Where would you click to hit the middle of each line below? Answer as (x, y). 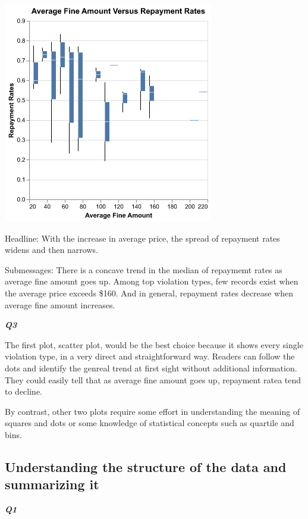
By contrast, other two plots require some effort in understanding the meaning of (153, 411)
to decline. (23, 391)
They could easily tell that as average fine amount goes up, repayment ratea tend (153, 379)
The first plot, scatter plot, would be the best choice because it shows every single (154, 344)
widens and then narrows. (51, 250)
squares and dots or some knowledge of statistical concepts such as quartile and (150, 423)
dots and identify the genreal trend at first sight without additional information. (151, 368)
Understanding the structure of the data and (146, 466)
